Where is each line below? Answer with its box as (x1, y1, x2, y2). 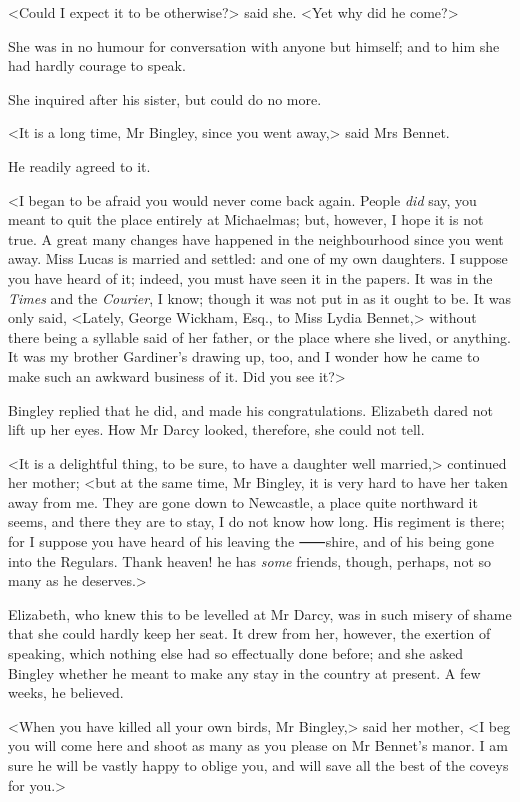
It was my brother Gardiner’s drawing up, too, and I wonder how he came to (8, 346, 480, 367)
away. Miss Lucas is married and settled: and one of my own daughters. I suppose (8, 248, 508, 269)
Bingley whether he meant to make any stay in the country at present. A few (8, 662, 481, 683)
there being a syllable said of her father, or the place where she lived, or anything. (8, 326, 511, 347)
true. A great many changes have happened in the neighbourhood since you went (8, 228, 504, 249)
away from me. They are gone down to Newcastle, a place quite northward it (8, 491, 478, 512)
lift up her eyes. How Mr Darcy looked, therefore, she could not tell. (8, 419, 425, 440)
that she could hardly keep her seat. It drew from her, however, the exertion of (8, 623, 491, 644)
